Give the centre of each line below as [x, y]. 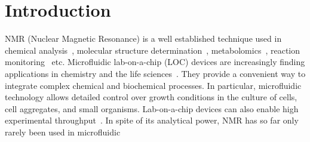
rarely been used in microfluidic [63, 132]
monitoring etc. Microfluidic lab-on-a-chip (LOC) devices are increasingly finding [155, 62]
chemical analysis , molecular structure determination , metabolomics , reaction [153, 50]
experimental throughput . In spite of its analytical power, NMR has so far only [152, 120]
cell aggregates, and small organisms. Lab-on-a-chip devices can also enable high [152, 108]
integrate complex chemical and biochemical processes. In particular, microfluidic [153, 85]
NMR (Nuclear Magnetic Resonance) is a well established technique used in [143, 38]
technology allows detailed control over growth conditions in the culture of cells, [151, 97]
